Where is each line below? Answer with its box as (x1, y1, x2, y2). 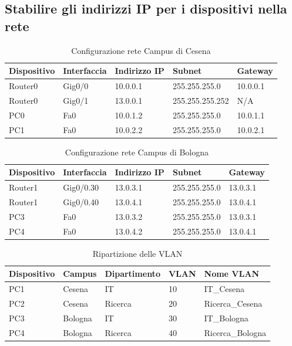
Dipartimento (105, 267, 160, 280)
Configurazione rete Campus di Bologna (65, 145, 209, 158)
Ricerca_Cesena (204, 297, 263, 309)
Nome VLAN (204, 267, 259, 280)
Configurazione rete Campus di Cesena (71, 44, 211, 56)
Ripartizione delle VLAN (92, 247, 183, 259)
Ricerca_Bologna (204, 326, 266, 338)
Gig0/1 (63, 94, 89, 106)
